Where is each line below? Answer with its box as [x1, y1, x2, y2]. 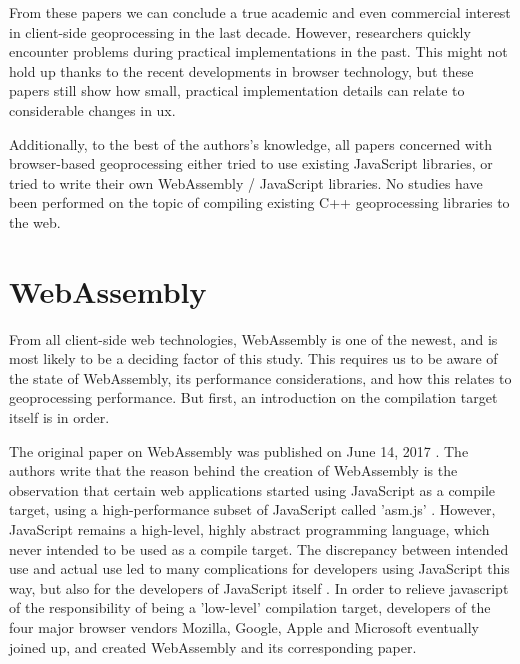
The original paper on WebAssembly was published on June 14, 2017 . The [9, 440, 469, 461]
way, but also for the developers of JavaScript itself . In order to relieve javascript [9, 577, 509, 598]
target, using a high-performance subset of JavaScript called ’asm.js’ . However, [9, 499, 496, 520]
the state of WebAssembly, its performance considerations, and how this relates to [9, 367, 512, 388]
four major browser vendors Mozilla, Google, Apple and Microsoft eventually [9, 616, 479, 637]
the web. [9, 211, 61, 232]
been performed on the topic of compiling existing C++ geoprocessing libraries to [9, 192, 510, 213]
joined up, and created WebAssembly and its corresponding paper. [9, 636, 417, 657]
